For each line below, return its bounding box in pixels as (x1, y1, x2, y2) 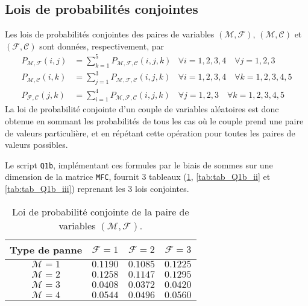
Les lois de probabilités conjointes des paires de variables (5, 28, 215, 40)
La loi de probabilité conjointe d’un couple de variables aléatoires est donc (5, 103, 279, 115)
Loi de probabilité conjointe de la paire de (11, 204, 189, 218)
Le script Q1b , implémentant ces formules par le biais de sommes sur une (5, 158, 273, 171)
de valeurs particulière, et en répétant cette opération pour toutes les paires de (5, 126, 295, 139)
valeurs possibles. (5, 138, 68, 151)
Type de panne (10, 242, 83, 257)
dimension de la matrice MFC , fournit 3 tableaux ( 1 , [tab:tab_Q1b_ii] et (5, 170, 271, 183)
